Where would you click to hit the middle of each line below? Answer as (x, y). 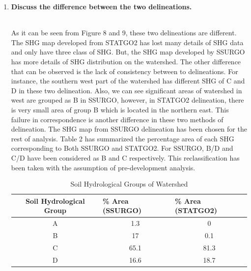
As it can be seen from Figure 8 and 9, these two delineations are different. (124, 33)
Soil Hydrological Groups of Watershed (129, 184)
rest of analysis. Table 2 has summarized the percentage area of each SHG (123, 138)
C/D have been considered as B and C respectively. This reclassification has (125, 157)
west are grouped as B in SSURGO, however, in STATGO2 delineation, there (127, 100)
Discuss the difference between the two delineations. (101, 6)
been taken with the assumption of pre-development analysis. (103, 167)
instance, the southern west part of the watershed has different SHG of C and (128, 81)
